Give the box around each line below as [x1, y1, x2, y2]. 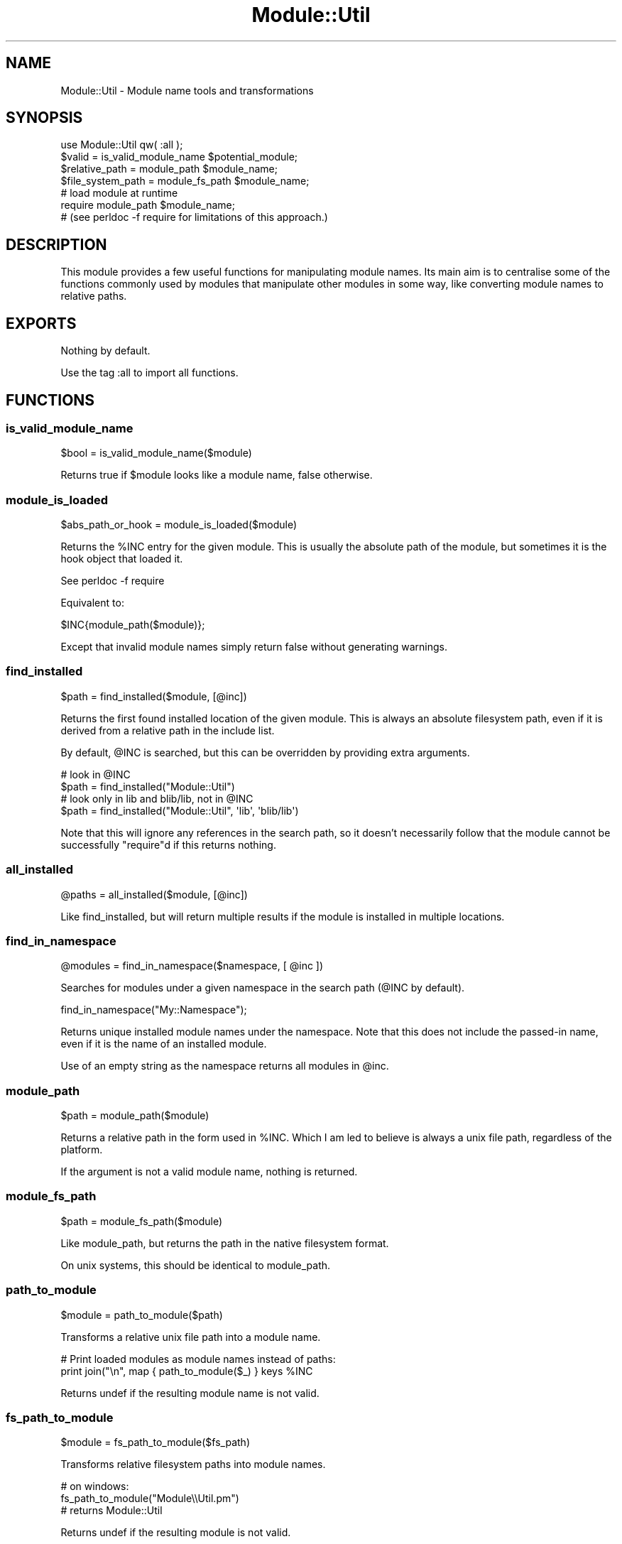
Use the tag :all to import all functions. [60, 366, 239, 379]
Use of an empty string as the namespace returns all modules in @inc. [60, 1060, 389, 1072]
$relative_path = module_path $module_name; [60, 163, 278, 175]
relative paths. [60, 290, 127, 303]
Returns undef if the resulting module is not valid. [60, 1526, 291, 1539]
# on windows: [60, 1480, 129, 1493]
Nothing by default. [60, 344, 151, 357]
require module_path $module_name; [60, 199, 235, 212]
